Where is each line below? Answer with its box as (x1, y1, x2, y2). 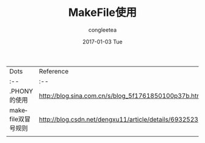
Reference (38, 67, 69, 75)
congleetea (88, 26, 117, 34)
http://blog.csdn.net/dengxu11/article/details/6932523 (38, 115, 198, 123)
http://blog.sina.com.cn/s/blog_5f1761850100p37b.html (38, 91, 204, 100)
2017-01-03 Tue (82, 38, 123, 45)
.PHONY (9, 87, 34, 95)
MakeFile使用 (68, 5, 137, 20)
